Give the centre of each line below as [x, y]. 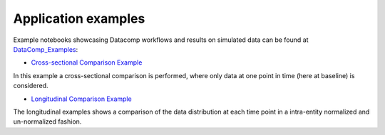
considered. [31, 86]
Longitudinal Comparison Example [81, 99]
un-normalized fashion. [47, 121]
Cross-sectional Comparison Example [87, 63]
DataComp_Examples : [46, 49]
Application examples [79, 18]
